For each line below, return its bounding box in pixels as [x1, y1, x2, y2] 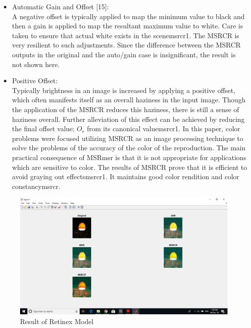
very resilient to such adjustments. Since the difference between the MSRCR [12, 40, 241, 50]
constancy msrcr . [12, 181, 61, 191]
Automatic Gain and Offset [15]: [12, 1, 109, 11]
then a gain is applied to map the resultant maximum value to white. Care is [12, 21, 243, 31]
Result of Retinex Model [20, 316, 93, 326]
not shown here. [12, 59, 60, 69]
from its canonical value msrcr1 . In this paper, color [87, 123, 240, 134]
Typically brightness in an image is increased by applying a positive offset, [12, 85, 235, 95]
